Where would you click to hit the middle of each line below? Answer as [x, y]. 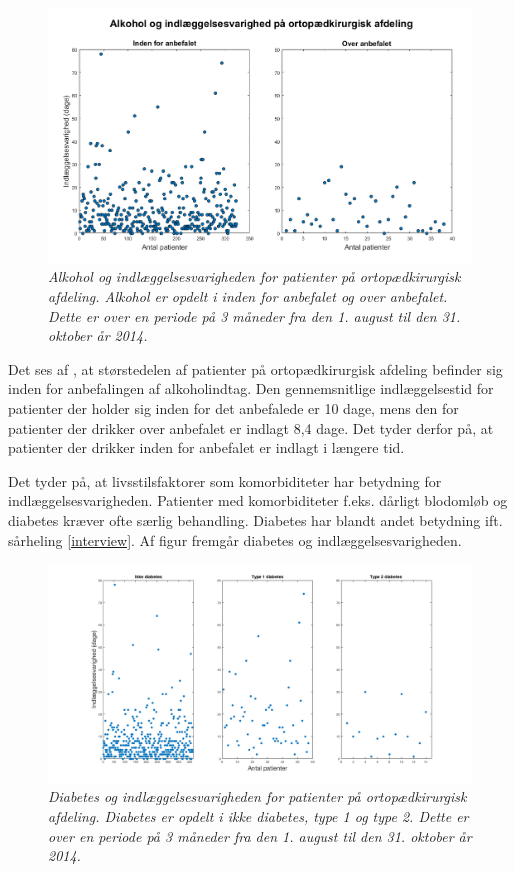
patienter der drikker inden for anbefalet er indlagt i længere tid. [206, 447]
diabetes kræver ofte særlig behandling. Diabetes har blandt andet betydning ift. [255, 520]
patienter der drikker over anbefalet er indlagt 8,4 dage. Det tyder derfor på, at [251, 427]
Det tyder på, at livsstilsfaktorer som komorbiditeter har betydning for [225, 480]
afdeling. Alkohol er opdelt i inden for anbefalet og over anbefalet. [248, 296]
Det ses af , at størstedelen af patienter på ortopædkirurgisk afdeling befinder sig [255, 368]
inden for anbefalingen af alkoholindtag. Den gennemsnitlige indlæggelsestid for [251, 388]
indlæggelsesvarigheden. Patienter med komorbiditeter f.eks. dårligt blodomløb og [258, 500]
